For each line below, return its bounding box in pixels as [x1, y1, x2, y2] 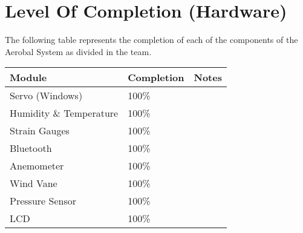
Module [10, 70, 47, 85]
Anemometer [10, 159, 64, 173]
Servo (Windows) [10, 88, 83, 103]
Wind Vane [10, 176, 57, 191]
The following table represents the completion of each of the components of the [5, 33, 298, 46]
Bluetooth [10, 141, 52, 156]
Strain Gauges [10, 123, 70, 138]
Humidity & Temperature [10, 106, 119, 120]
